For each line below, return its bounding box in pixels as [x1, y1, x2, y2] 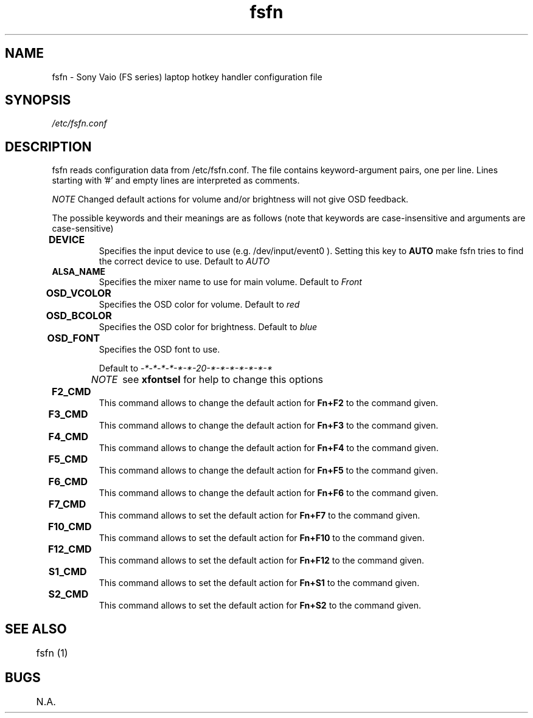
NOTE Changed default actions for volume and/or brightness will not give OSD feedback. [52, 194, 409, 205]
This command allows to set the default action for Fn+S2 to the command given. [99, 600, 421, 611]
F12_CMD [47, 543, 92, 556]
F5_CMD [48, 453, 88, 466]
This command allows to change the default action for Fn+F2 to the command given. [99, 398, 439, 409]
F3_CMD [48, 408, 88, 421]
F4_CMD [48, 430, 88, 443]
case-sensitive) [52, 223, 114, 234]
